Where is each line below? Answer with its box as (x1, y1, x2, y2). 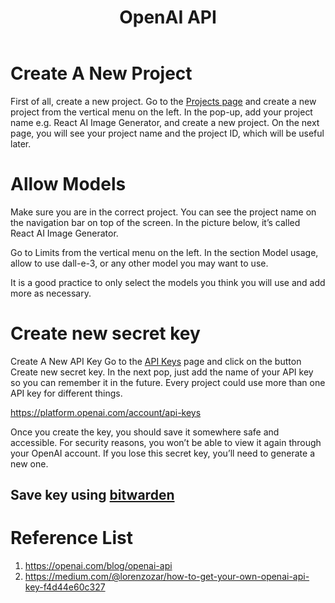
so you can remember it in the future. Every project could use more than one (10, 376, 326, 388)
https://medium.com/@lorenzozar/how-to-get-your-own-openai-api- (24, 571, 310, 583)
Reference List (10, 527, 133, 550)
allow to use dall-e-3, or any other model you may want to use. (10, 257, 269, 269)
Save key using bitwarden (10, 487, 175, 504)
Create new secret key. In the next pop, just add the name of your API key (10, 366, 314, 378)
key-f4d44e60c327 (24, 581, 106, 593)
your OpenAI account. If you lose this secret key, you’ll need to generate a (10, 447, 316, 459)
